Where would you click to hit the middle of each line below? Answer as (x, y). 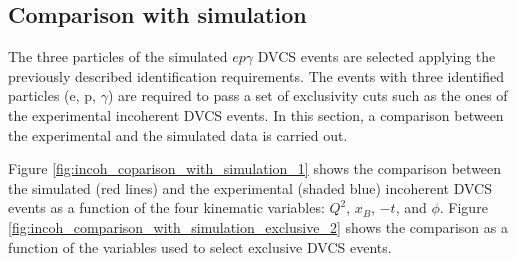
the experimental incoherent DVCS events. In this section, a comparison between (256, 114)
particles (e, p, (52, 95)
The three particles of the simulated (118, 56)
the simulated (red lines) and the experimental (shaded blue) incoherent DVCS (250, 187)
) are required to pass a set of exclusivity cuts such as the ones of (307, 95)
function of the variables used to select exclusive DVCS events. (200, 246)
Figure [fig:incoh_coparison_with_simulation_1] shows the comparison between (255, 168)
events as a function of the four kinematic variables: (166, 207)
